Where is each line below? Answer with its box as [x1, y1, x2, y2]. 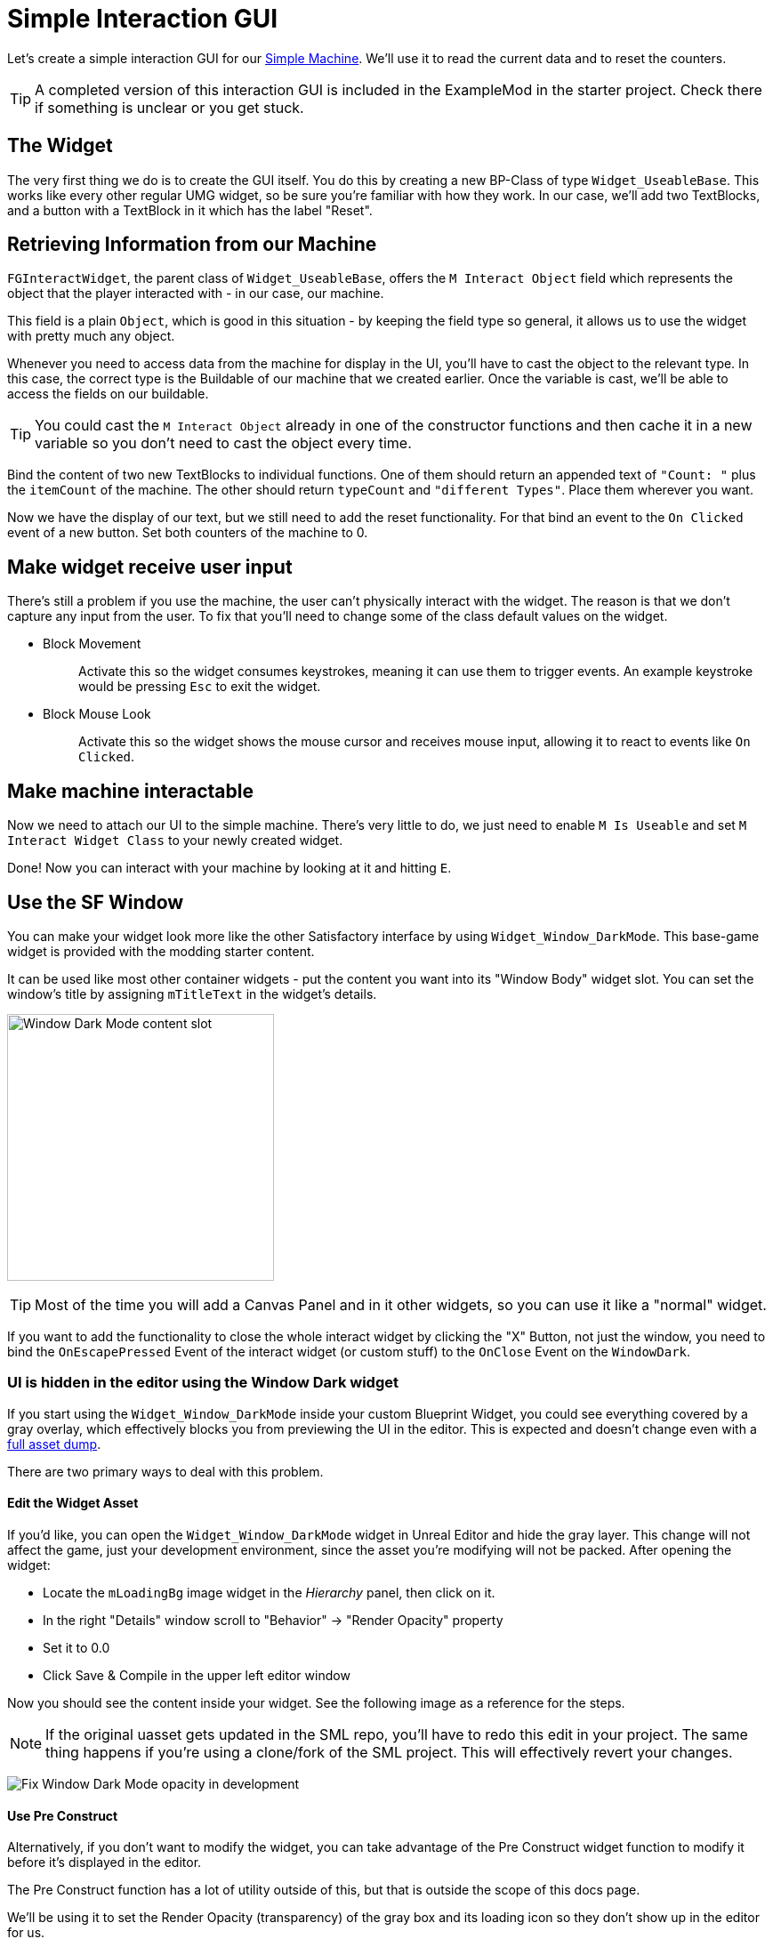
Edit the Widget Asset [7, 1495, 139, 1511]
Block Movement [43, 636, 141, 652]
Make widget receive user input [7, 555, 293, 578]
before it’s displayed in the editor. [7, 1855, 202, 1871]
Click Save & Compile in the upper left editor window [43, 1667, 350, 1683]
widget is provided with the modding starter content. [7, 943, 315, 959]
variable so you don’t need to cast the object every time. [35, 434, 412, 453]
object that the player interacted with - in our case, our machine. [7, 286, 384, 302]
